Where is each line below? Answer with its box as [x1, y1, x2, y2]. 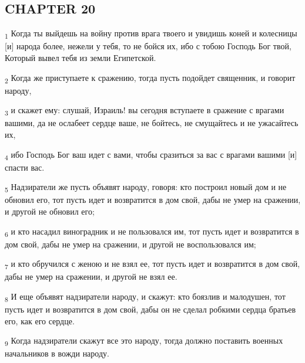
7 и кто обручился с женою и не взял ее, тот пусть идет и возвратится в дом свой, [5, 257, 300, 272]
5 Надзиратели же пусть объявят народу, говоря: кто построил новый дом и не [5, 181, 287, 195]
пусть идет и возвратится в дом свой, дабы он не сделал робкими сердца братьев [5, 303, 296, 315]
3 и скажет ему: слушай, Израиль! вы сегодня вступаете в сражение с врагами [5, 104, 284, 118]
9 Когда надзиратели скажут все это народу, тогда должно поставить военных [5, 334, 283, 348]
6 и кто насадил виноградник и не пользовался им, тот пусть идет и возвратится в [5, 225, 299, 239]
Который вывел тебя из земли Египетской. [5, 51, 156, 63]
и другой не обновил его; [5, 205, 95, 217]
